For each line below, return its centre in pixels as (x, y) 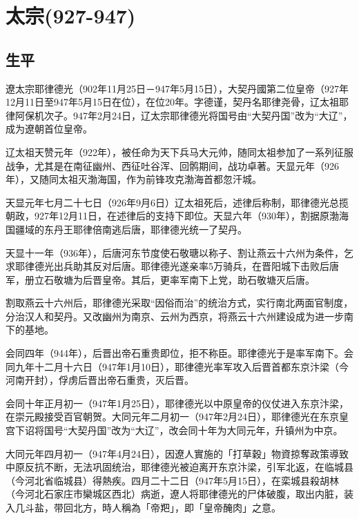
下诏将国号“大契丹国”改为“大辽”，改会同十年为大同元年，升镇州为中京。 (179, 430)
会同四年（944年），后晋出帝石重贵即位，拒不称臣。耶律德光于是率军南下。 (175, 353)
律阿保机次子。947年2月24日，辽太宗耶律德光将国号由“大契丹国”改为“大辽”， (179, 115)
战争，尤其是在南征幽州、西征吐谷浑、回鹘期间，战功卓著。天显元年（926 (172, 165)
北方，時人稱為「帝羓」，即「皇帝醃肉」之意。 (177, 508)
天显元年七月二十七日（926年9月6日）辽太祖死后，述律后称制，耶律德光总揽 (177, 202)
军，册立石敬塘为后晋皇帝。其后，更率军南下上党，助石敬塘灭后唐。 (160, 279)
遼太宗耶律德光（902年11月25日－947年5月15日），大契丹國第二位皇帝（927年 (177, 88)
